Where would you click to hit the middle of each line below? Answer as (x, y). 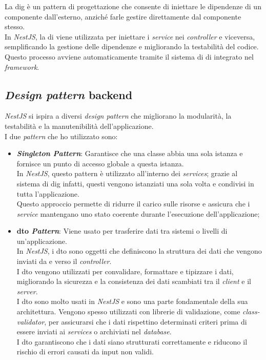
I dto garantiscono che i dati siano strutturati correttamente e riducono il (132, 341)
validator (30, 321)
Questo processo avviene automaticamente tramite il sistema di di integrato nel (129, 56)
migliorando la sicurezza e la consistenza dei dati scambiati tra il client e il (134, 281)
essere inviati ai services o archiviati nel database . (94, 331)
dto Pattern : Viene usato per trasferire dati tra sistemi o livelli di (122, 231)
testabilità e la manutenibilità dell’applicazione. (79, 126)
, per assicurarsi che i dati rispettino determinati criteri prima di (146, 321)
